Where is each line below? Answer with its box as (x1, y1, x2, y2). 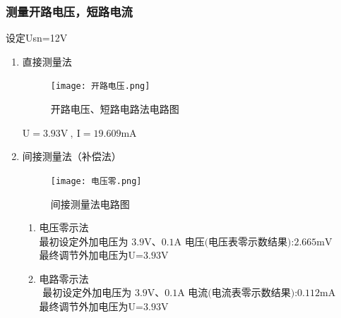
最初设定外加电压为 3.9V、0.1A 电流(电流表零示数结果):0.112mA (42, 288, 336, 299)
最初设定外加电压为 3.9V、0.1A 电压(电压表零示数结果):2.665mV (39, 237, 333, 247)
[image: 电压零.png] (50, 176, 142, 186)
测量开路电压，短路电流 (6, 2, 133, 20)
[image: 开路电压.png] (50, 81, 150, 92)
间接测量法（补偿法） (22, 149, 121, 164)
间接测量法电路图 (50, 196, 130, 211)
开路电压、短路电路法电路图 (50, 102, 179, 116)
